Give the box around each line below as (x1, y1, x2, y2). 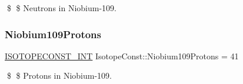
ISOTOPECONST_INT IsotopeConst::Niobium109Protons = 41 (5, 49, 239, 62)
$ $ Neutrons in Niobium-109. (6, 2, 116, 14)
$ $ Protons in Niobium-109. (6, 69, 112, 82)
